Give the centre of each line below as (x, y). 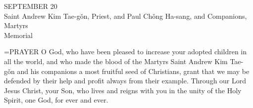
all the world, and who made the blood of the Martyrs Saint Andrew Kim (116, 61)
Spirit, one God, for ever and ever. (56, 100)
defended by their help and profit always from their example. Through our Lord (125, 81)
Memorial (18, 35)
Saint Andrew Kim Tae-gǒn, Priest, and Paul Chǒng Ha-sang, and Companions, (126, 16)
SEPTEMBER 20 (31, 6)
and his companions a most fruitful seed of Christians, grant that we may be (133, 71)
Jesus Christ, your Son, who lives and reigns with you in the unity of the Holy (123, 90)
